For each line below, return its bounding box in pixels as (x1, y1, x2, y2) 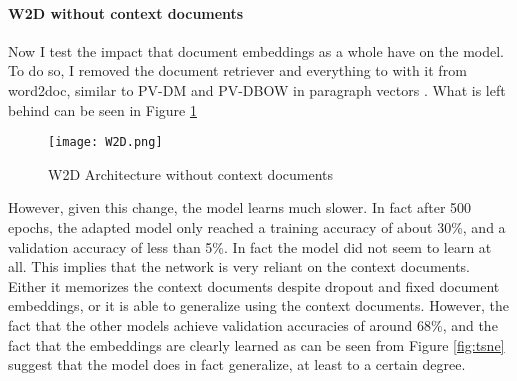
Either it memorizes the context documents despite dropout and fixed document (8, 275, 500, 296)
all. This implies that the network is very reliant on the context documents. (8, 256, 471, 277)
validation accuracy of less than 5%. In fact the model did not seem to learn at (8, 236, 492, 257)
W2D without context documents (8, 2, 244, 23)
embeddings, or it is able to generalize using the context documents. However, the (8, 295, 509, 316)
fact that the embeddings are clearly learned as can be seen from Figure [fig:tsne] (8, 334, 505, 355)
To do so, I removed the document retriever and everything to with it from (8, 60, 467, 81)
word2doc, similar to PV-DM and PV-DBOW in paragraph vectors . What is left (8, 79, 506, 100)
